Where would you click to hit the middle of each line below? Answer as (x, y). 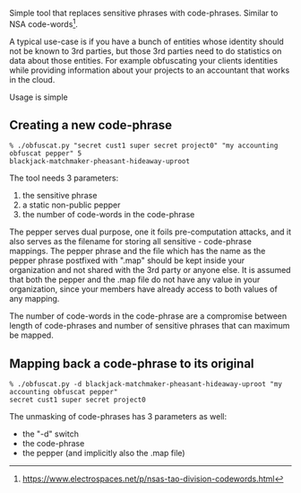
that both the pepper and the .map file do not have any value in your (135, 280)
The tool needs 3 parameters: (64, 178)
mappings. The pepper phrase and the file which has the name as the (138, 251)
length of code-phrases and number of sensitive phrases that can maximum (150, 326)
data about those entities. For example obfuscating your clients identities (144, 60)
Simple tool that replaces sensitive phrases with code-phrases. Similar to (144, 13)
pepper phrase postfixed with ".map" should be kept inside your (127, 260)
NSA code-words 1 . (44, 23)
